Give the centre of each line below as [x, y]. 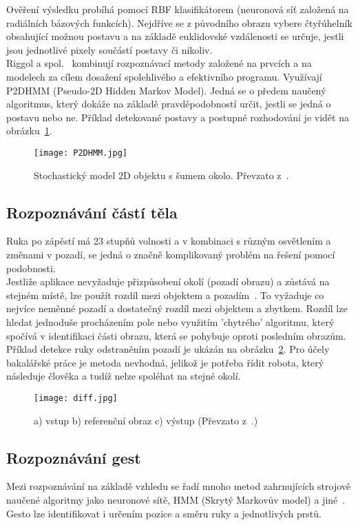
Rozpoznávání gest [74, 457]
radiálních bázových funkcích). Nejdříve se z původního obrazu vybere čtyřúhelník [179, 22]
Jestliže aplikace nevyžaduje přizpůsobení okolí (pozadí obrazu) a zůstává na [168, 281]
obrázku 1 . [29, 131]
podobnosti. [31, 268]
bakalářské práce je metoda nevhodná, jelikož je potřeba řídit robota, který [165, 362]
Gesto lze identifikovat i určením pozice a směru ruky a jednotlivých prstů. [164, 513]
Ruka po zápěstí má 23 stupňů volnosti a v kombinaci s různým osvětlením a [169, 241]
